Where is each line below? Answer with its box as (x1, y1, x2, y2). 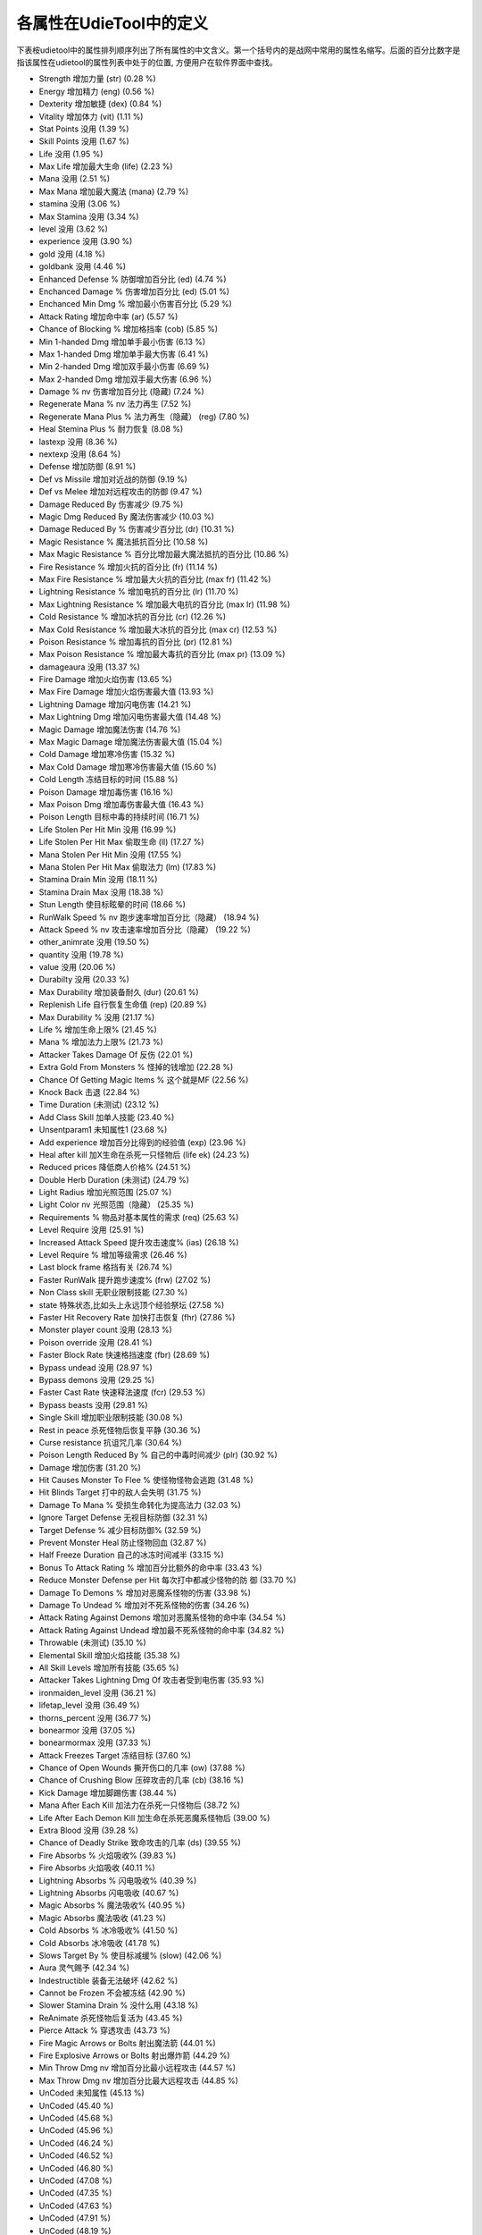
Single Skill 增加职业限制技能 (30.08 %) (38, 1413, 183, 1423)
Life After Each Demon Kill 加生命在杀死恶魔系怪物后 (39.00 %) (38, 1812, 270, 1823)
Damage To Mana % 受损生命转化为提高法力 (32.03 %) (38, 1499, 241, 1510)
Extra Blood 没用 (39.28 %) (38, 1825, 138, 1836)
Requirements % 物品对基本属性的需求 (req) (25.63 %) (38, 1211, 239, 1222)
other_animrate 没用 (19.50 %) (38, 937, 150, 948)
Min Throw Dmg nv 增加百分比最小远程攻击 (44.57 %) (38, 2062, 237, 2073)
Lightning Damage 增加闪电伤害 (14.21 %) (38, 698, 192, 710)
